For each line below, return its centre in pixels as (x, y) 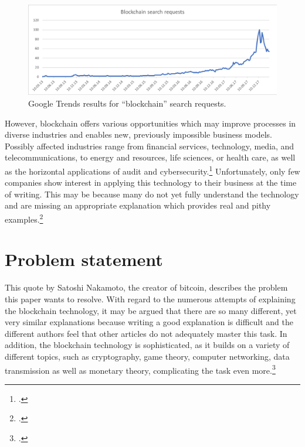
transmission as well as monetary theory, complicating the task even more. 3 (140, 369)
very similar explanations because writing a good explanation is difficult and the (149, 322)
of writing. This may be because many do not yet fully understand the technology (152, 194)
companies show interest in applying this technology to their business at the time (151, 182)
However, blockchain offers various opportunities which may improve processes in (150, 123)
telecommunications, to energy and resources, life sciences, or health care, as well (150, 157)
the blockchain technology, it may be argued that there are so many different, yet (151, 310)
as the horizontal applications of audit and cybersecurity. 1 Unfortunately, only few (152, 170)
